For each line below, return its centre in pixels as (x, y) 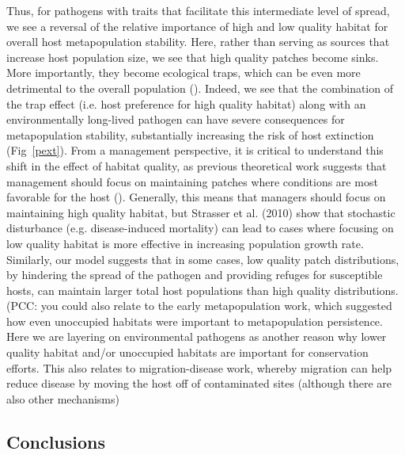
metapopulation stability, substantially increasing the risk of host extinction (190, 134)
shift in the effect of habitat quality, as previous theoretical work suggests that (197, 165)
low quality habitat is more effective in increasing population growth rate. (185, 243)
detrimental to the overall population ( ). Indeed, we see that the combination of (200, 88)
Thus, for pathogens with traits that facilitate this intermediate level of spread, (198, 10)
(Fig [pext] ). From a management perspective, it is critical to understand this (195, 150)
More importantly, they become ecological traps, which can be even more (184, 73)
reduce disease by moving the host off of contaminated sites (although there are (199, 383)
